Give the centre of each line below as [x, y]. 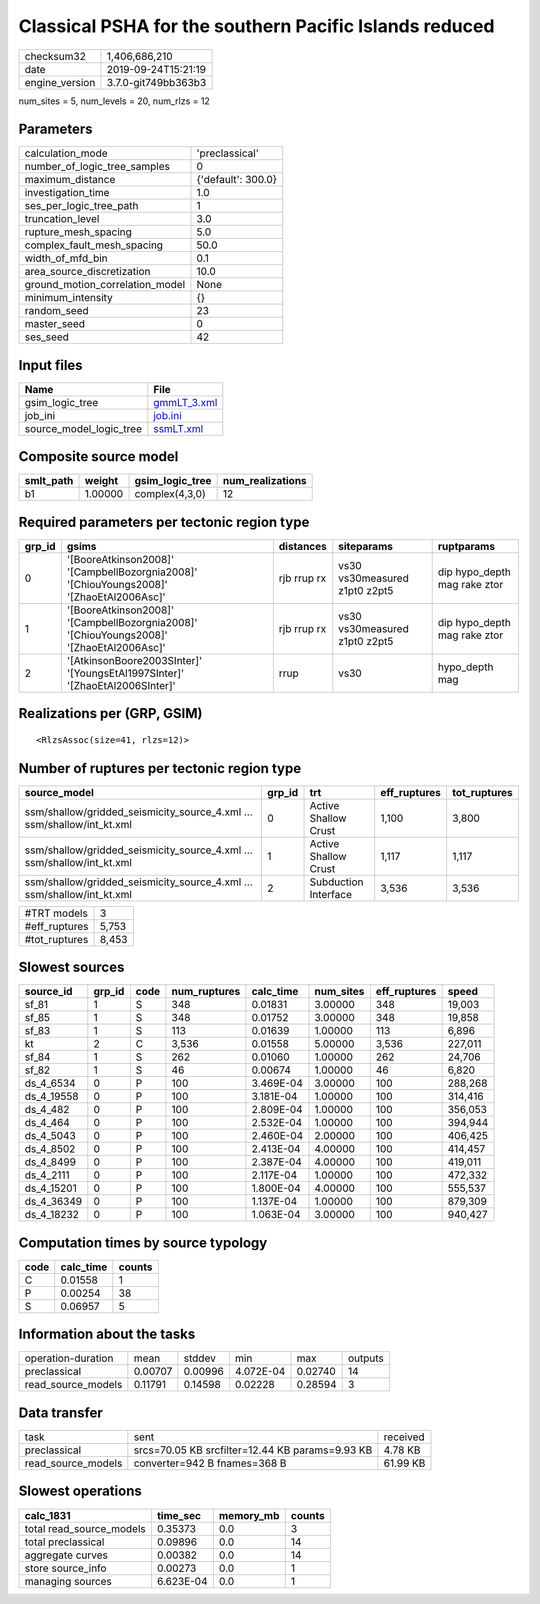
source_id [48, 992]
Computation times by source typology [143, 1242]
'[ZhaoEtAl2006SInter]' [121, 685]
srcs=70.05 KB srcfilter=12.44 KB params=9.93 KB [253, 1450]
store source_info [65, 1568]
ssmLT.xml [178, 428]
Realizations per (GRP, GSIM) [110, 713]
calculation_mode [66, 153]
